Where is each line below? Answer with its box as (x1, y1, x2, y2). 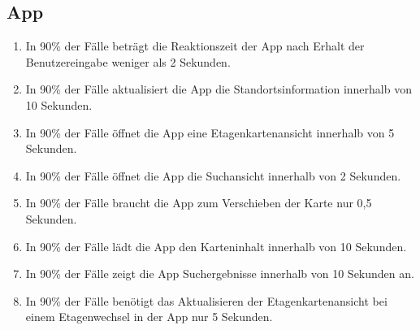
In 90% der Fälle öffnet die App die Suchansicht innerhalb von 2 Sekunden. (25, 167, 401, 184)
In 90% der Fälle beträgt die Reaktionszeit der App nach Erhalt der (25, 37, 365, 54)
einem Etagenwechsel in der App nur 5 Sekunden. (25, 308, 273, 325)
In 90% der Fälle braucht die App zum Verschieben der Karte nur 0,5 (25, 194, 372, 211)
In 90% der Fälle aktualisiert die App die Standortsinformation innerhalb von (25, 80, 412, 98)
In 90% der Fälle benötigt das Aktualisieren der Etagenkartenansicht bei (25, 292, 388, 309)
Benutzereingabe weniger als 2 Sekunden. (25, 53, 231, 70)
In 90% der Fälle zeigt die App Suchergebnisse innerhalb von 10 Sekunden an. (25, 265, 414, 282)
